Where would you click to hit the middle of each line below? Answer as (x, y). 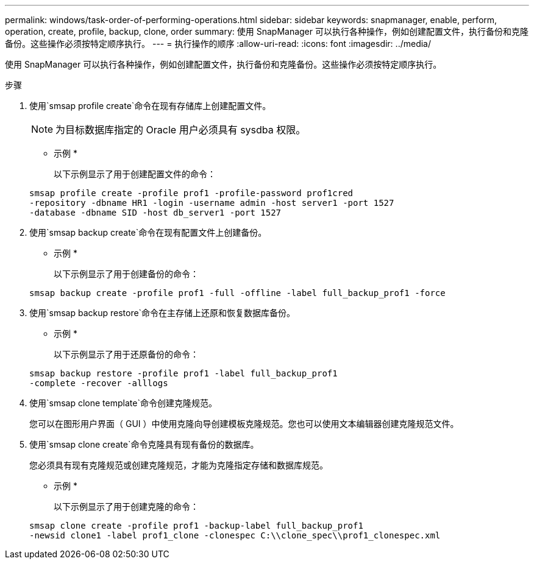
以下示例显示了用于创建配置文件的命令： (135, 174)
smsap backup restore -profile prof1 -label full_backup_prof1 (183, 373)
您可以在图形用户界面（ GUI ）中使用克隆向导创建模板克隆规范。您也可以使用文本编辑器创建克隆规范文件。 (244, 424)
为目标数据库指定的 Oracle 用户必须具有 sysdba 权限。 (181, 130)
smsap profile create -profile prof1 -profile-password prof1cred (191, 193)
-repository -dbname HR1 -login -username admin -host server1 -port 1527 (212, 203)
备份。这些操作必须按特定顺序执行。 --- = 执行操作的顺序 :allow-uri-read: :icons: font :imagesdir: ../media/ (218, 44)
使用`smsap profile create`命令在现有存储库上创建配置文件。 (150, 106)
